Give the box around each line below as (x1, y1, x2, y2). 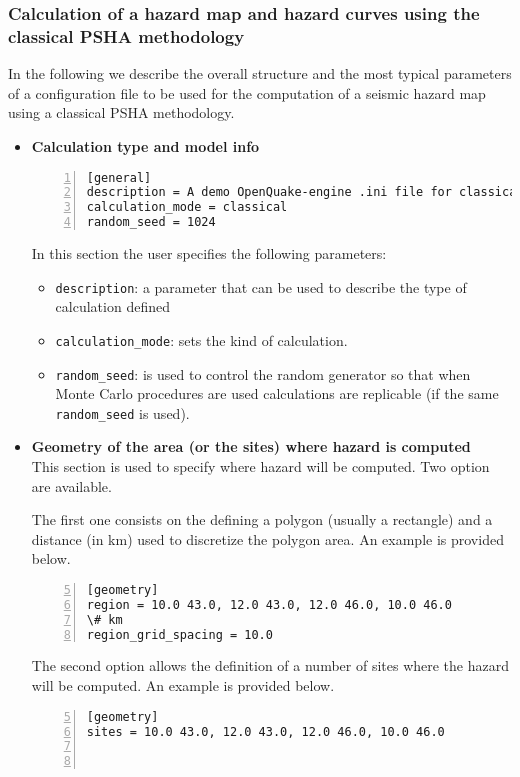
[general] (86, 170, 152, 185)
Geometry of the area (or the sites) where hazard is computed (31, 436, 471, 457)
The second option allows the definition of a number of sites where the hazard (31, 655, 509, 676)
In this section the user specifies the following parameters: (31, 243, 387, 264)
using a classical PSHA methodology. (8, 102, 235, 123)
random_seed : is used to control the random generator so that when (55, 363, 471, 384)
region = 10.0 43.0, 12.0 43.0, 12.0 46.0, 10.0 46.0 (86, 597, 452, 612)
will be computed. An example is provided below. (31, 675, 335, 696)
